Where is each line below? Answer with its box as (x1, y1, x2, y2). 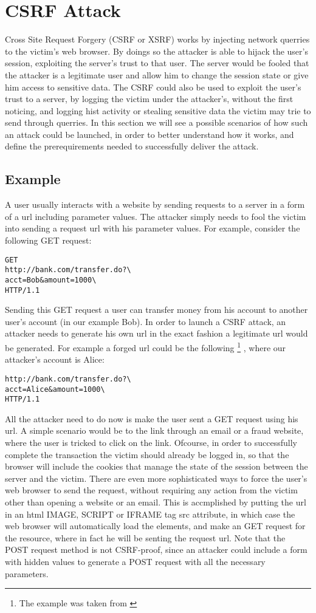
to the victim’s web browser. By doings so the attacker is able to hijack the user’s (5, 44, 308, 57)
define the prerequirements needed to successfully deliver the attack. (5, 140, 259, 152)
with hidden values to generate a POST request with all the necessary (5, 555, 266, 567)
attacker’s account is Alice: (5, 353, 105, 366)
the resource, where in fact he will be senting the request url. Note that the (5, 531, 286, 544)
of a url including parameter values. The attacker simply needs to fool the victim (5, 210, 306, 222)
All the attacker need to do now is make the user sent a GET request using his (5, 412, 298, 425)
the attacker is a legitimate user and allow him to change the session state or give (5, 68, 309, 81)
